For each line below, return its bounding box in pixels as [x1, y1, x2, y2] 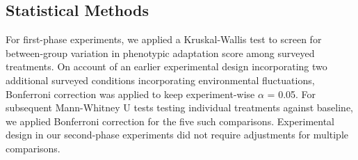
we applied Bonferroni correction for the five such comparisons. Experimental [6, 113, 335, 128]
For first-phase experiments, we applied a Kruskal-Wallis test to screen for [6, 32, 322, 47]
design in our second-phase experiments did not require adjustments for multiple [6, 127, 349, 142]
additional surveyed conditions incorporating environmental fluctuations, [6, 72, 315, 87]
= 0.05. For [267, 86, 316, 101]
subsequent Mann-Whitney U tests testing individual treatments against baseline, [6, 100, 354, 115]
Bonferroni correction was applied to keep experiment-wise [6, 86, 255, 101]
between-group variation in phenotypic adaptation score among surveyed [6, 45, 315, 60]
